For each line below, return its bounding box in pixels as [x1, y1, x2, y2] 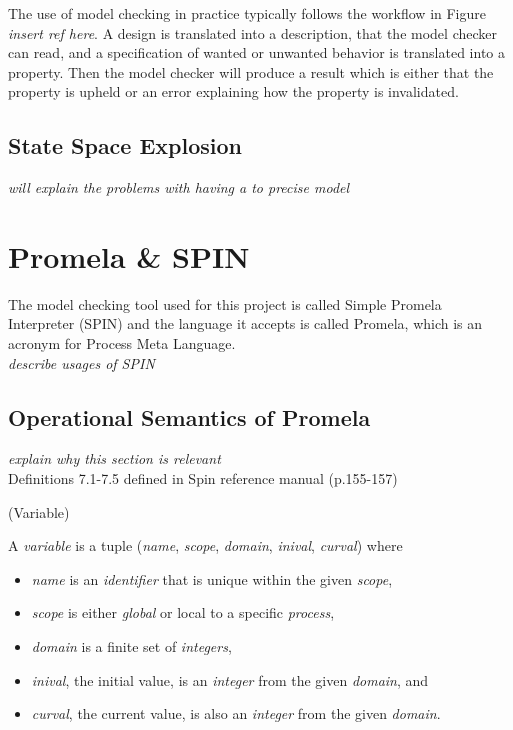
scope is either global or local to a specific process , [31, 602, 335, 623]
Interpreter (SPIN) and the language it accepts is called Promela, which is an [8, 313, 483, 334]
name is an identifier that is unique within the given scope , [31, 568, 393, 589]
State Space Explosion [8, 130, 243, 161]
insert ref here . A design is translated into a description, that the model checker [8, 22, 497, 43]
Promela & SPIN [8, 235, 250, 276]
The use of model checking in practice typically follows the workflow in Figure [8, 3, 487, 23]
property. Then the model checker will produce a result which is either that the [8, 61, 494, 82]
